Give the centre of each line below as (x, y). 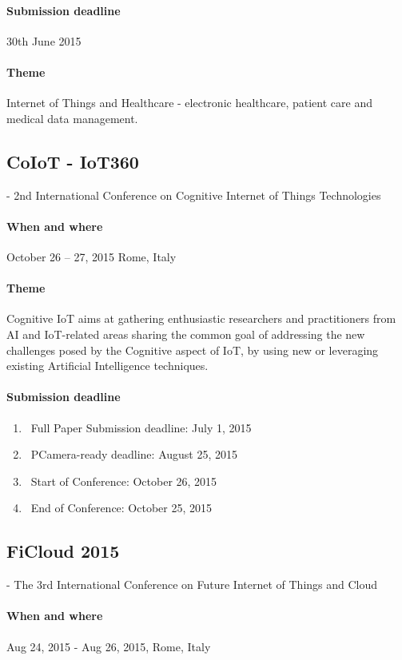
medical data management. (72, 118)
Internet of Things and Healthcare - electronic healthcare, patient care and (189, 103)
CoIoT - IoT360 (73, 161)
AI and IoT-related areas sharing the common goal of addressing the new (186, 334)
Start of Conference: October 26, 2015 (124, 481)
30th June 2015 (44, 40)
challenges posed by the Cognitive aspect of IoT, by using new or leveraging (193, 350)
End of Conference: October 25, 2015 (121, 508)
